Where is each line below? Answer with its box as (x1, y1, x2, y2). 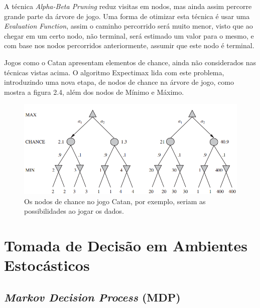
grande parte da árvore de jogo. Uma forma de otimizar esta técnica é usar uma (4, 11, 250, 21)
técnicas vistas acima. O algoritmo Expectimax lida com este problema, (4, 67, 224, 77)
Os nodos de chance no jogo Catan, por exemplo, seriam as (24, 196, 206, 206)
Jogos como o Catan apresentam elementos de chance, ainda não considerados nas (4, 57, 256, 67)
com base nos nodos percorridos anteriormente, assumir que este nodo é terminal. (4, 40, 254, 51)
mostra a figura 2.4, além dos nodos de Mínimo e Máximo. (4, 86, 184, 97)
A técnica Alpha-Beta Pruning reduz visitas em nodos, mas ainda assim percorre (4, 1, 252, 11)
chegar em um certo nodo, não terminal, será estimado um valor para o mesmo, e (4, 30, 254, 41)
